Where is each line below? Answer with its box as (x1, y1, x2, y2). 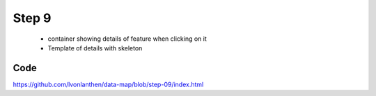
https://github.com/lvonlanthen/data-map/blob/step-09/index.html (13, 80, 204, 88)
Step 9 (13, 10, 52, 26)
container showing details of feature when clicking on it (47, 35, 207, 43)
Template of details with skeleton (47, 44, 143, 52)
